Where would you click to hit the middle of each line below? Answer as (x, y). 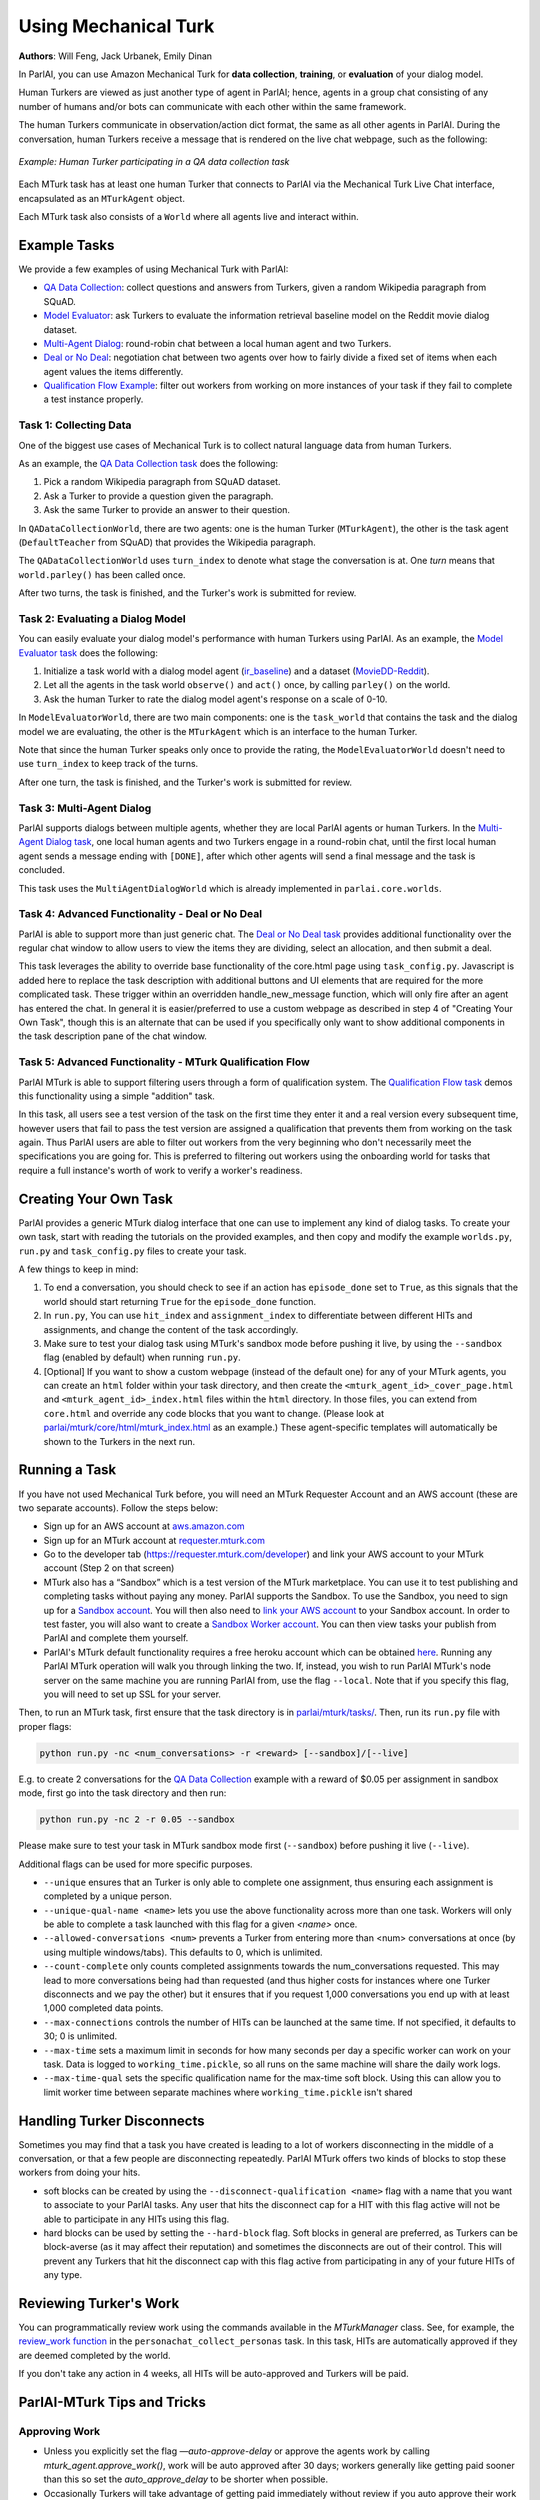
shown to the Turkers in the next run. (119, 1441)
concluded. (41, 870)
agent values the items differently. (113, 371)
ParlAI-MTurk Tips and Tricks (112, 2402)
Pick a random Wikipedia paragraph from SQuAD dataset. (162, 482)
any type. (63, 2275)
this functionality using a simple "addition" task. (116, 1096)
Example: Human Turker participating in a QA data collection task (154, 161)
